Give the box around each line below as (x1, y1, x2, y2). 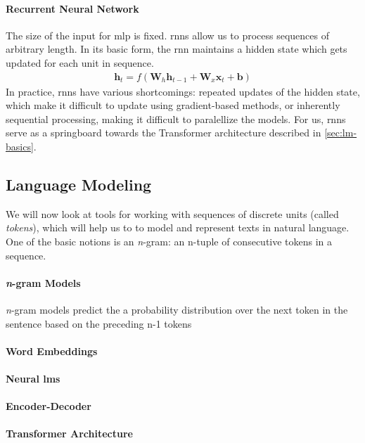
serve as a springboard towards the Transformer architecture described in (6, 125, 321, 140)
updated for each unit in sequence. (6, 55, 154, 70)
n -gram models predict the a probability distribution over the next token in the (6, 302, 348, 316)
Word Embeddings (6, 343, 98, 358)
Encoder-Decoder (6, 399, 91, 413)
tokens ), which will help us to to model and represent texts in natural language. (6, 220, 350, 235)
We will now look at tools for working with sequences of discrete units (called (6, 206, 339, 221)
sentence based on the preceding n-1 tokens (6, 316, 192, 330)
